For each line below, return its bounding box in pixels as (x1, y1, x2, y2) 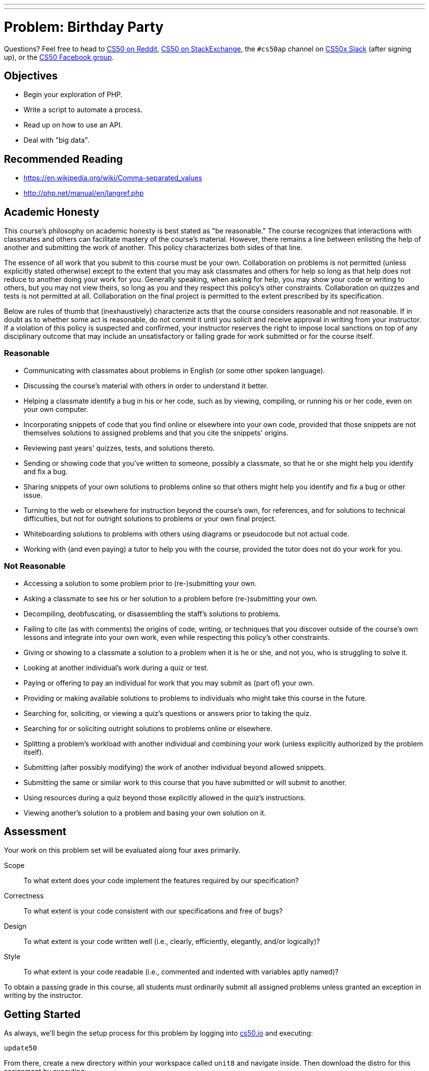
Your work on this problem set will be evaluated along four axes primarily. (4, 846, 240, 855)
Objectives (4, 69, 58, 82)
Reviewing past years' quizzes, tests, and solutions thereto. (24, 443, 215, 452)
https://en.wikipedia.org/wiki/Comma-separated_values (24, 174, 202, 182)
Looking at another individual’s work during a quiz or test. (24, 663, 209, 672)
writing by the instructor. (4, 991, 83, 1000)
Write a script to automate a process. (24, 105, 143, 114)
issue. (24, 490, 43, 499)
